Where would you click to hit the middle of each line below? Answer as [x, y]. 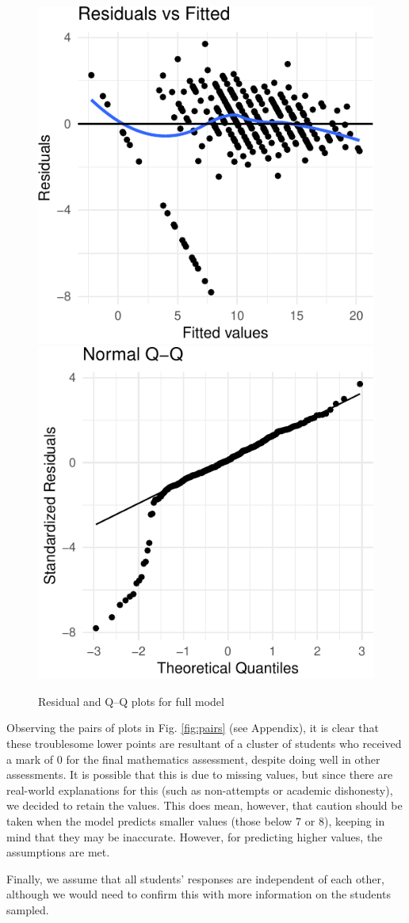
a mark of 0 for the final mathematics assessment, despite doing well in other [193, 759]
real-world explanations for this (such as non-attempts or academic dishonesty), [200, 790]
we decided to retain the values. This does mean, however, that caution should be [204, 805]
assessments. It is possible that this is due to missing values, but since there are [200, 774]
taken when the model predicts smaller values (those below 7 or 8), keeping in [196, 821]
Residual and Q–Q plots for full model [131, 701]
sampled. [28, 910]
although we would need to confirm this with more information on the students [199, 894]
